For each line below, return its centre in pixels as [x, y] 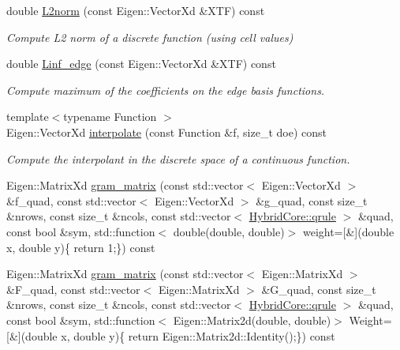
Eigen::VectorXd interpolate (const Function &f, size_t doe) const [166, 132]
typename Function [110, 117]
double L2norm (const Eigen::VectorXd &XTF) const [136, 10]
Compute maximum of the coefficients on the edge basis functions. [166, 90]
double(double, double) [229, 231]
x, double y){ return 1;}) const [81, 247]
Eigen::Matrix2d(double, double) [252, 320]
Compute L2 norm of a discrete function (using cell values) [150, 37]
